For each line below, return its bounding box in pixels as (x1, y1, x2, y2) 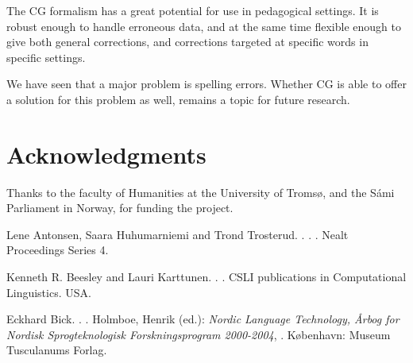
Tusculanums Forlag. (6, 342, 107, 358)
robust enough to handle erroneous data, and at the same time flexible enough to (6, 17, 401, 34)
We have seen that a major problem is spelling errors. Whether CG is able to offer (6, 75, 407, 92)
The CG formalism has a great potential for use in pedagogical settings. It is (6, 2, 379, 18)
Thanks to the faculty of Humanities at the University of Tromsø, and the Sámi (6, 183, 395, 200)
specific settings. (6, 48, 86, 65)
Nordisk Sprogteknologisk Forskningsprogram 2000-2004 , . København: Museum (6, 326, 391, 342)
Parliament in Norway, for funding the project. (6, 199, 234, 216)
